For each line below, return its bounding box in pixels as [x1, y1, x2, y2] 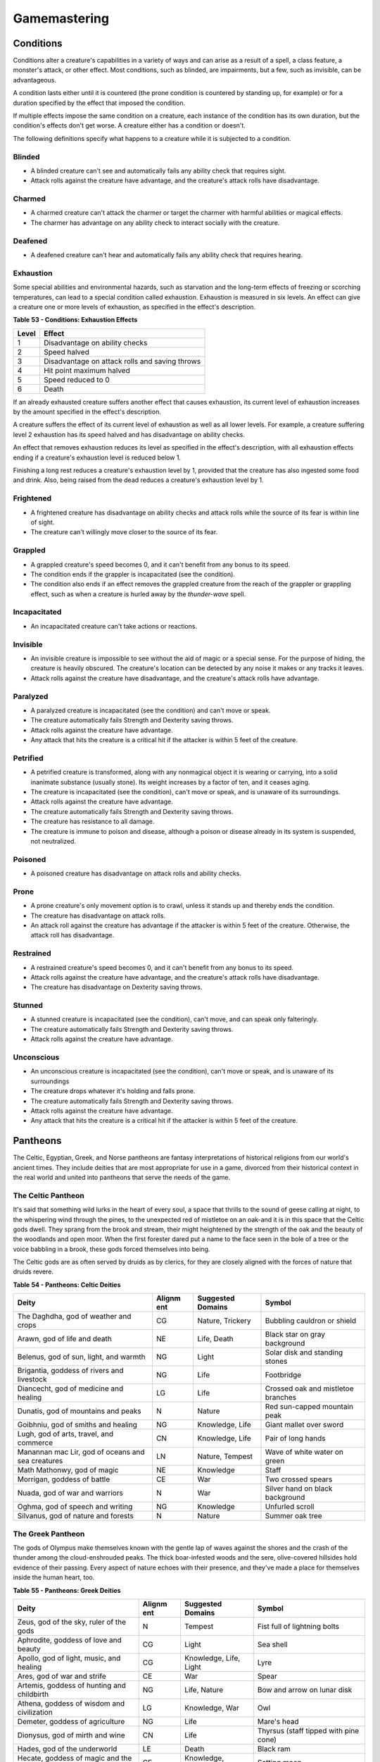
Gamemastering [13, 11, 109, 26]
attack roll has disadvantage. [30, 931, 115, 939]
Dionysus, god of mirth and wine [17, 1730, 125, 1740]
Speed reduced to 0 [43, 374, 110, 384]
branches [265, 1393, 297, 1403]
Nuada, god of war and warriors [17, 1488, 123, 1498]
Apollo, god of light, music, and [17, 1653, 121, 1663]
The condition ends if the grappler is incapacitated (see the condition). [30, 569, 236, 578]
